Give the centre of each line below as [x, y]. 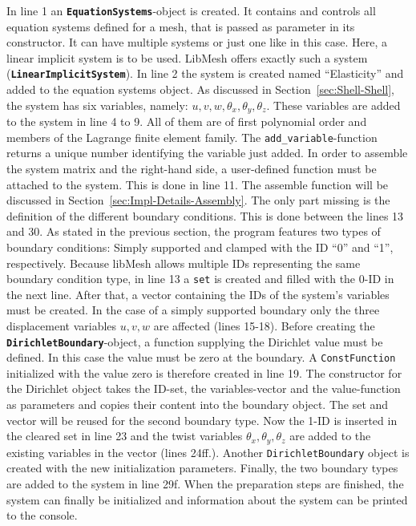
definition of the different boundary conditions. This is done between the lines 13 [205, 215]
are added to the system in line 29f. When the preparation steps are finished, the [205, 483]
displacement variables [62, 325]
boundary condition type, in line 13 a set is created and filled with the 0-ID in [200, 279]
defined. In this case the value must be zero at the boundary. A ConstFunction [201, 357]
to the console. [42, 515]
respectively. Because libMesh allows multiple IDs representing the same [184, 263]
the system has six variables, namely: [97, 105]
